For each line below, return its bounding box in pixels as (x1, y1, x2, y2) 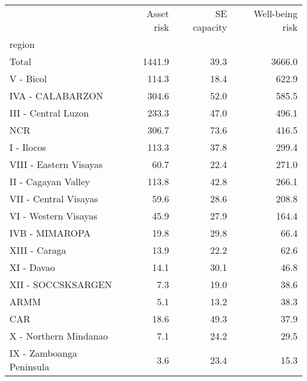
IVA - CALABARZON (9, 89, 103, 102)
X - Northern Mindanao (9, 329, 108, 343)
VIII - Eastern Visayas (9, 157, 103, 171)
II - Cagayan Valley (9, 175, 90, 188)
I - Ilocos (9, 140, 46, 154)
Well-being (253, 7, 298, 20)
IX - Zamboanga (9, 346, 77, 360)
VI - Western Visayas (9, 209, 97, 222)
